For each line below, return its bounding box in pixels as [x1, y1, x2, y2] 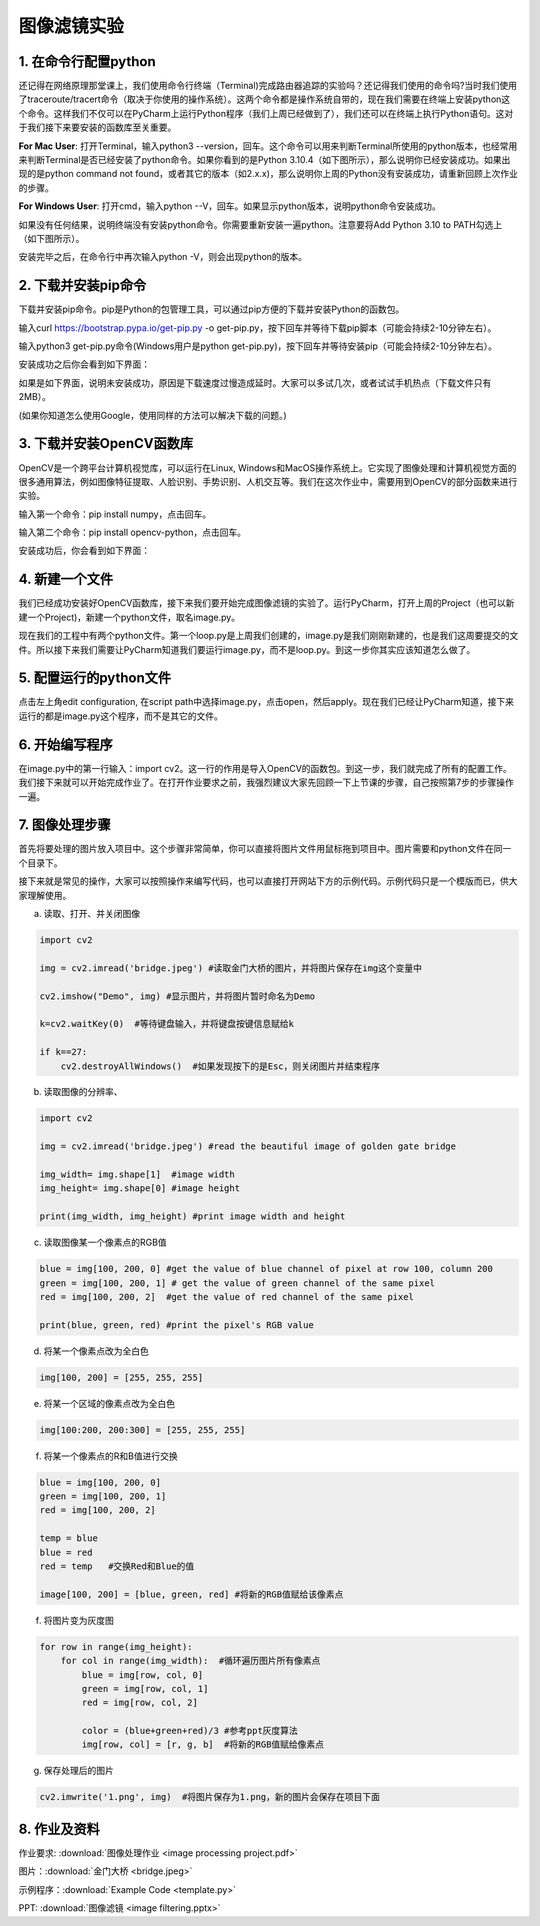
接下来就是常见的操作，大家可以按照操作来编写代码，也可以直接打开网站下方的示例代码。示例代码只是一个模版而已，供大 [18, 875, 518, 887]
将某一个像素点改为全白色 [43, 1345, 149, 1357]
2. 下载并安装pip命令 [18, 277, 147, 294]
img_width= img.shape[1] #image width [39, 1169, 235, 1180]
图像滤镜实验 [18, 15, 125, 37]
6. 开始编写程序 [18, 736, 114, 753]
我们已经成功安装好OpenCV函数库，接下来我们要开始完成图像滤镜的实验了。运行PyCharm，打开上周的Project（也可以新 [18, 597, 515, 609]
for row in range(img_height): [39, 1641, 194, 1652]
